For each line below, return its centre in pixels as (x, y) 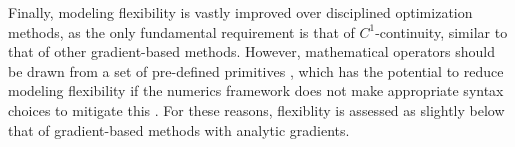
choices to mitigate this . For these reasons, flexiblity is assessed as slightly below (256, 109)
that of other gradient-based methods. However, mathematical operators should (252, 51)
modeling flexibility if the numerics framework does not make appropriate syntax (256, 90)
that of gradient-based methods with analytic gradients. (179, 129)
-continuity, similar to (441, 31)
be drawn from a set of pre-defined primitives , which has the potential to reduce (256, 70)
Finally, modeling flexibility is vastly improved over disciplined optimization (240, 12)
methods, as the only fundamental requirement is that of (181, 31)
